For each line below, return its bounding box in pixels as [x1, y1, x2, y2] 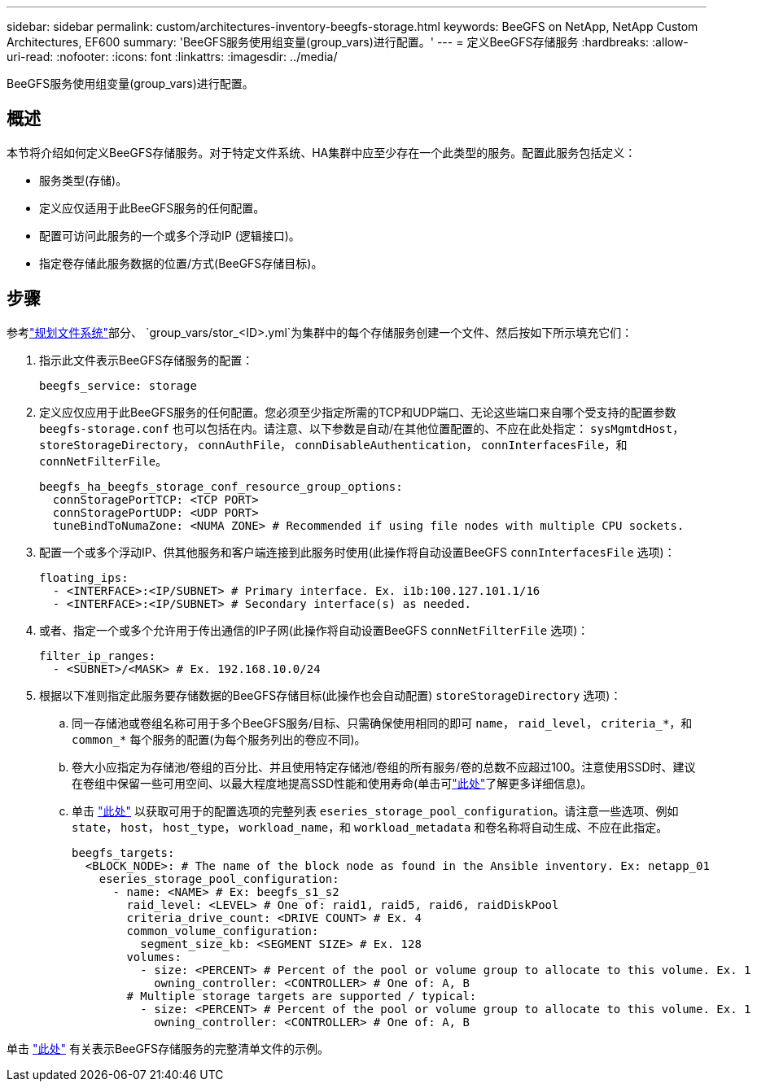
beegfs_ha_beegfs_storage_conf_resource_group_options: [39, 479, 403, 493]
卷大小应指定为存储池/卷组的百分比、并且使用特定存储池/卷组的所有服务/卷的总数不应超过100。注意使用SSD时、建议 [72, 759, 696, 774]
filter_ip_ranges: [39, 649, 156, 662]
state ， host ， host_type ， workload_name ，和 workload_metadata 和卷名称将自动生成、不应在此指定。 [72, 819, 668, 834]
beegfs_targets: [72, 845, 175, 859]
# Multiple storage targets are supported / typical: [126, 989, 477, 1003]
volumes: [126, 950, 182, 963]
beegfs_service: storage [39, 378, 197, 392]
